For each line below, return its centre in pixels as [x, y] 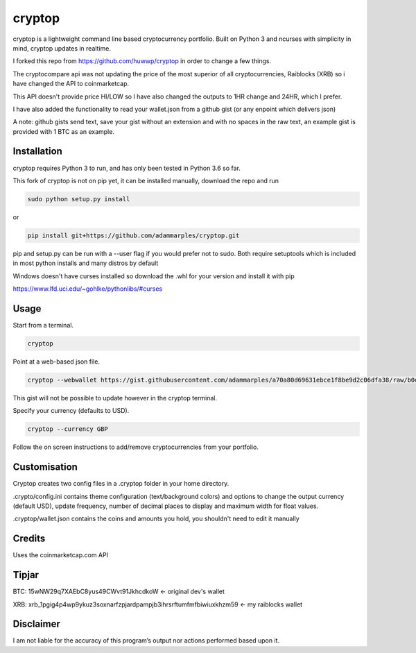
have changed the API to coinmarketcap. [71, 84]
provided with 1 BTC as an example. [63, 131]
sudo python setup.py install [79, 199]
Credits [29, 539]
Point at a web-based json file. [57, 362]
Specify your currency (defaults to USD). [71, 411]
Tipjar [26, 575]
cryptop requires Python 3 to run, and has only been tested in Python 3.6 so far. [127, 168]
